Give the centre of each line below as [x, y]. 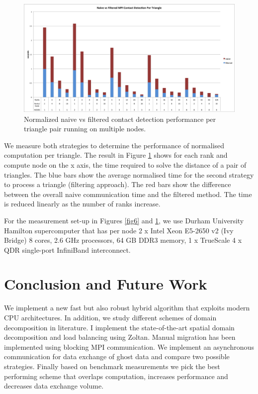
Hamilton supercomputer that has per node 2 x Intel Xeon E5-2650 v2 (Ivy [119, 230]
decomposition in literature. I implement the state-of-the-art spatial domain [119, 327]
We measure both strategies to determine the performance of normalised [114, 145]
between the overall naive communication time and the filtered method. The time [128, 194]
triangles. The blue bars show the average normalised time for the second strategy [129, 174]
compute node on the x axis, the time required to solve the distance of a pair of [125, 164]
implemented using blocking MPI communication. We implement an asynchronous [129, 346]
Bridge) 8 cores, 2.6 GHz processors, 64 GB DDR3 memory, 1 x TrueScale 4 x [123, 240]
